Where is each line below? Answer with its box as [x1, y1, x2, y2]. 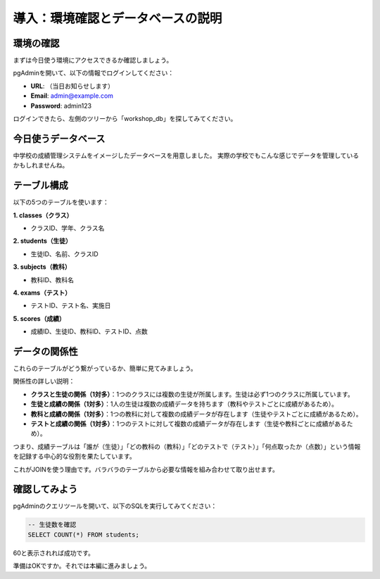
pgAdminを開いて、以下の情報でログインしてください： [13, 69, 175, 77]
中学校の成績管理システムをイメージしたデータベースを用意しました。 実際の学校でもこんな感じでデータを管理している [13, 151, 360, 160]
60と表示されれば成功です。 [13, 549, 95, 557]
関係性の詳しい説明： [13, 377, 75, 386]
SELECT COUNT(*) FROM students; [27, 530, 140, 538]
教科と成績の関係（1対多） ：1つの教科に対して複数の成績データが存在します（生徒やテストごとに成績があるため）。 [30, 409, 362, 418]
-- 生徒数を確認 [27, 521, 77, 529]
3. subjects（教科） [13, 262, 71, 271]
